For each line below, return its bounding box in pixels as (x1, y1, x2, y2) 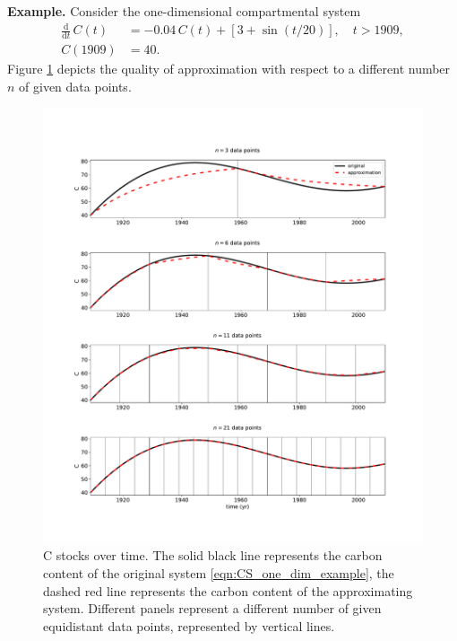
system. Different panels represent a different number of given (43, 599, 382, 618)
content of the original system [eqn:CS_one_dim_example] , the (43, 563, 394, 582)
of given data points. (19, 76, 132, 95)
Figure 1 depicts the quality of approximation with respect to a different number (7, 59, 451, 77)
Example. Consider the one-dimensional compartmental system (7, 2, 361, 20)
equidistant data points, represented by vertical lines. (43, 616, 335, 635)
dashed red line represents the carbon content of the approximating (43, 581, 413, 600)
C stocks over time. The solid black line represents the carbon (43, 546, 383, 565)
